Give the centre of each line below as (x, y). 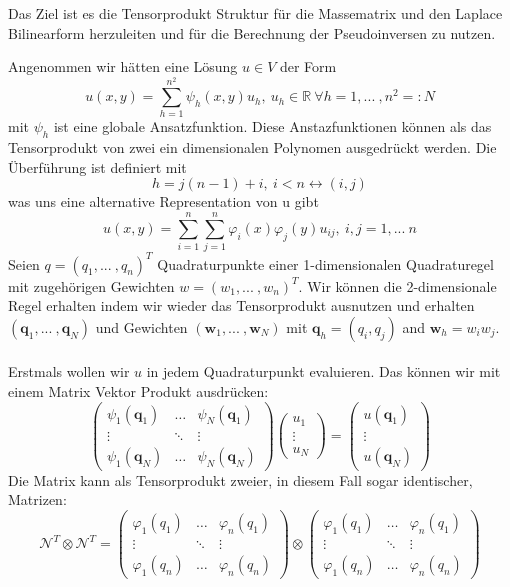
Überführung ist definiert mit (97, 166)
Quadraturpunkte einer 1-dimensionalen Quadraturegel (325, 263)
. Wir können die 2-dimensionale (397, 285)
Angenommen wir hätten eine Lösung (123, 66)
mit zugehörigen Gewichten (91, 285)
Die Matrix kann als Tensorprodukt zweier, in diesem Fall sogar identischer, (240, 479)
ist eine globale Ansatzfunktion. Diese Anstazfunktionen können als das (272, 126)
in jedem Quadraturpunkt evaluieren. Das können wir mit (323, 371)
